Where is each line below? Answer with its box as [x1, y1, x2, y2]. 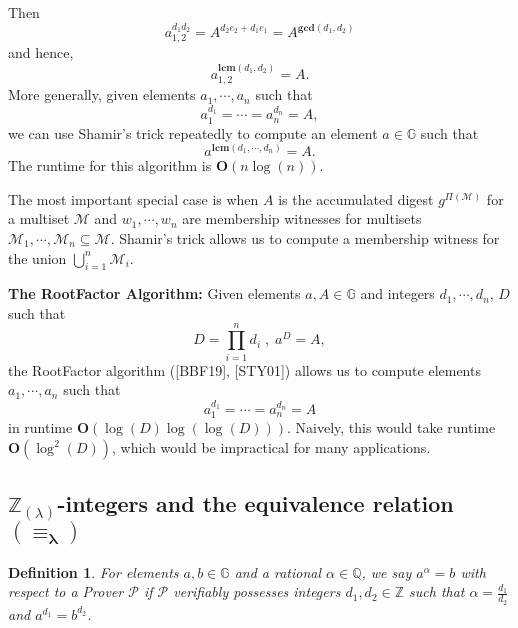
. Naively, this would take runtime [287, 417, 496, 438]
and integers [360, 283, 435, 304]
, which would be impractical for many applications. [111, 437, 431, 458]
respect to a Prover [8, 581, 124, 602]
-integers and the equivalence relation [57, 488, 454, 519]
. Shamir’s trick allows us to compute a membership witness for [110, 227, 500, 248]
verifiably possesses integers [173, 581, 341, 602]
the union [8, 247, 67, 268]
